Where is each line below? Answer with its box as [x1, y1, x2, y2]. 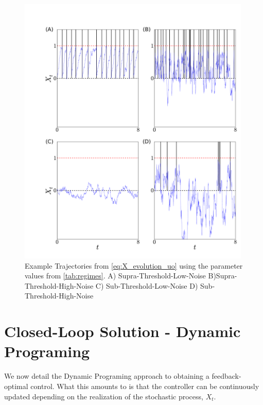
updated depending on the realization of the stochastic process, [4, 391, 203, 401]
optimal [4, 380, 28, 391]
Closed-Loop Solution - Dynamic [4, 321, 241, 342]
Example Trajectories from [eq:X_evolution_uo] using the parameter [25, 260, 243, 271]
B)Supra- [208, 270, 237, 281]
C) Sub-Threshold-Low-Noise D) [95, 280, 198, 291]
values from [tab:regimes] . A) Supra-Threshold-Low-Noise [25, 270, 206, 281]
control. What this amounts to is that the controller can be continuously [30, 380, 259, 391]
